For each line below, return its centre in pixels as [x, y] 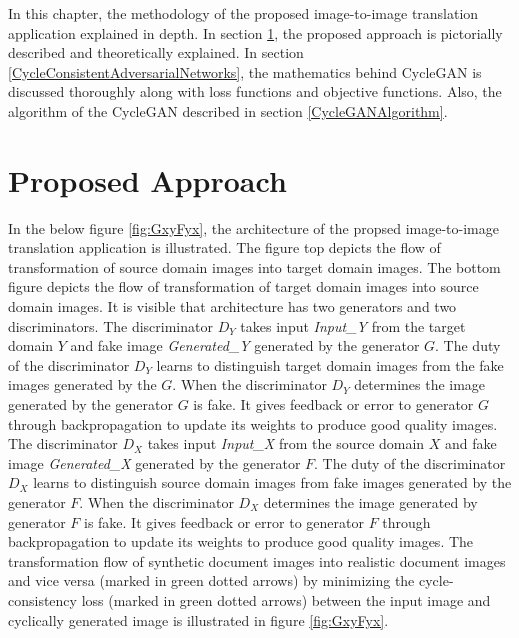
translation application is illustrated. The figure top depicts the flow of [224, 247]
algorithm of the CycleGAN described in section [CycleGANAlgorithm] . [228, 110]
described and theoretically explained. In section [156, 52]
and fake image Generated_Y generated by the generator [245, 345]
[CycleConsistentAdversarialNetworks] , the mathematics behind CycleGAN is [245, 71]
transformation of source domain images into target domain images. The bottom [254, 266]
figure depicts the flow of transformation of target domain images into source [243, 286]
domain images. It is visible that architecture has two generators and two [232, 306]
